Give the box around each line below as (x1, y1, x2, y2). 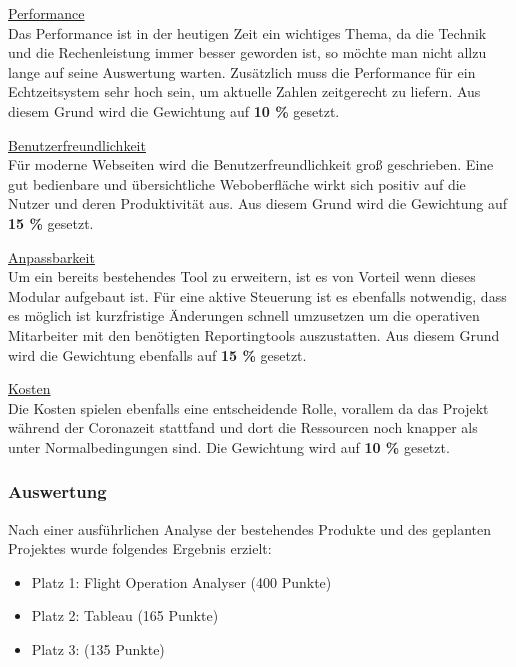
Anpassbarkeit (8, 246, 95, 267)
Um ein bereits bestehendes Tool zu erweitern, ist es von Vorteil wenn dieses (8, 266, 476, 287)
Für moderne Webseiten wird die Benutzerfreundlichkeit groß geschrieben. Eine (8, 154, 494, 175)
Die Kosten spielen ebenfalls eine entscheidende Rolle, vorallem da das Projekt (8, 397, 489, 418)
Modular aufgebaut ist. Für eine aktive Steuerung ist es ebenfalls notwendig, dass (8, 285, 507, 306)
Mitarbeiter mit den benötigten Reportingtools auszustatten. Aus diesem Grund (8, 324, 500, 345)
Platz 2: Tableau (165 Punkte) (31, 605, 219, 626)
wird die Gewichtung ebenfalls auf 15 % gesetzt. (8, 344, 307, 365)
